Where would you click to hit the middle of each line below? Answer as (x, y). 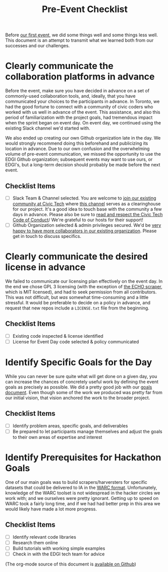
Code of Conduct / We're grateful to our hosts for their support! (78, 220)
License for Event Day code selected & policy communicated (76, 342)
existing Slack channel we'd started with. (48, 128)
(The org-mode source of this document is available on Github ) (71, 564)
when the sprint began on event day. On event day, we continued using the (83, 123)
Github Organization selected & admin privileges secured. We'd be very (87, 225)
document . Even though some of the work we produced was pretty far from (84, 392)
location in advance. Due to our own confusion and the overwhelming (77, 149)
